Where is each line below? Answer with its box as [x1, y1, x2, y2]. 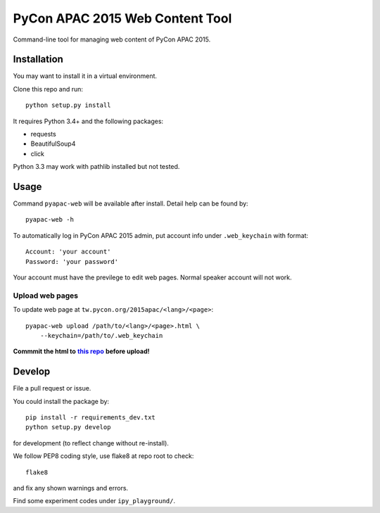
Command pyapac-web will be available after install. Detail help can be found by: [13, 199, 249, 208]
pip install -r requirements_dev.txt [25, 414, 156, 422]
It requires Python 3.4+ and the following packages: [13, 117, 164, 125]
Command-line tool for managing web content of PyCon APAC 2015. [13, 35, 211, 44]
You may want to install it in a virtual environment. [13, 72, 158, 80]
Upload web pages [13, 291, 79, 300]
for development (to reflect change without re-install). [13, 438, 169, 447]
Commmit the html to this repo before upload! [13, 347, 150, 355]
